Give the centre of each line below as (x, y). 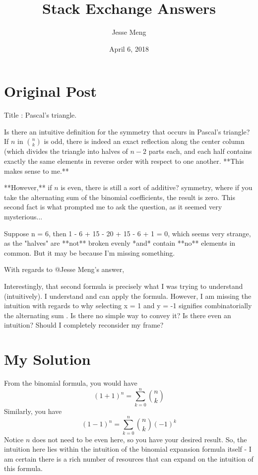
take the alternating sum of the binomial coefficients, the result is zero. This (120, 197)
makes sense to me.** (36, 170)
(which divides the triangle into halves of (66, 151)
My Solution (47, 359)
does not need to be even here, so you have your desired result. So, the (140, 439)
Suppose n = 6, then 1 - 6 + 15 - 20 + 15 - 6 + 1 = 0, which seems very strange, (128, 233)
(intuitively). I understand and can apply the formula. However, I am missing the (128, 296)
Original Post (51, 91)
